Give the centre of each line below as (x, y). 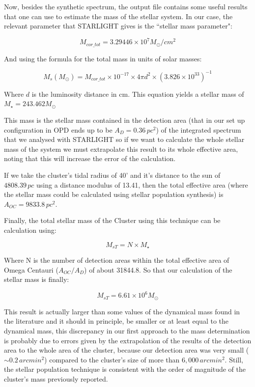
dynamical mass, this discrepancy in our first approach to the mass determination (127, 330)
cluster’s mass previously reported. (56, 378)
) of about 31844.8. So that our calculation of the (158, 269)
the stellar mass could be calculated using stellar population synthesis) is (114, 194)
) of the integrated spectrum (198, 129)
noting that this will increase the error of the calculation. (90, 158)
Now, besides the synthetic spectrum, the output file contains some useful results (126, 6)
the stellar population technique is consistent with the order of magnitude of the (125, 369)
